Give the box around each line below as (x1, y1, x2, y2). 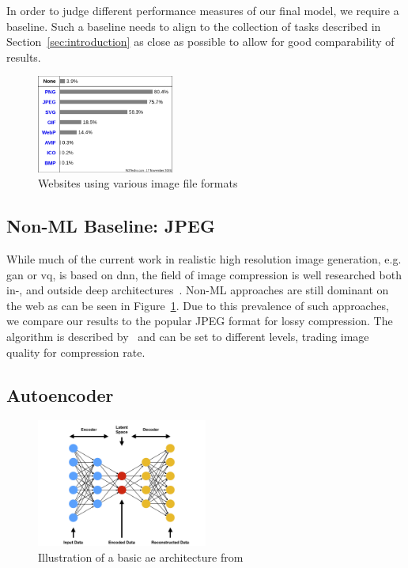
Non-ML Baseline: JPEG (6, 214, 215, 238)
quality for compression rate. (6, 343, 145, 360)
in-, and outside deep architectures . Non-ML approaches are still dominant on (6, 282, 389, 298)
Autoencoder (6, 382, 114, 407)
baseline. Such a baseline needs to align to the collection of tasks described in (6, 17, 381, 34)
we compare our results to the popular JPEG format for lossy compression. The (6, 312, 393, 329)
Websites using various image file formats (38, 175, 238, 191)
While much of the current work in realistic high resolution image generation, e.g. (6, 250, 402, 267)
